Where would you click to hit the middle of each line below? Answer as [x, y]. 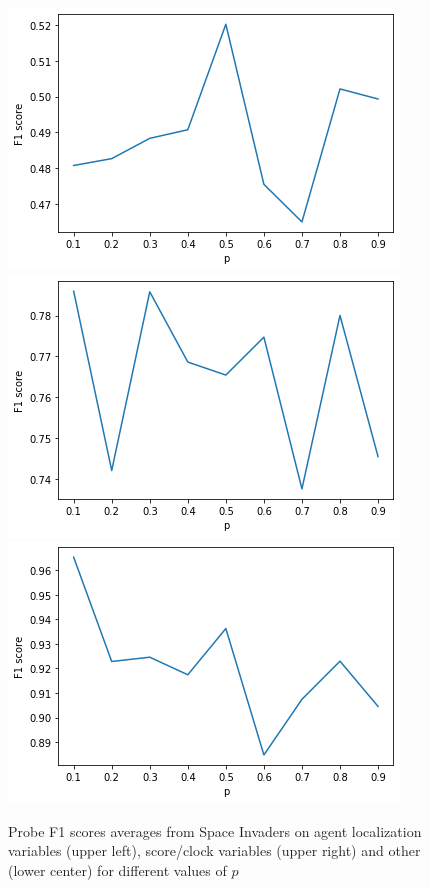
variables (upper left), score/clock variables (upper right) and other [214, 850]
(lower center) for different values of [117, 869]
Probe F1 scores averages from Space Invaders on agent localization [215, 830]
